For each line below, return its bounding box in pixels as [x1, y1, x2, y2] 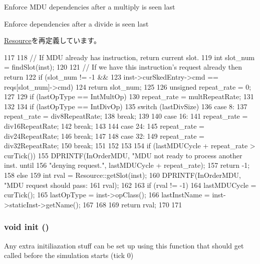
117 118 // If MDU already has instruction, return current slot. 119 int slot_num [4, 52, 255, 62]
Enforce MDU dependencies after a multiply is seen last [4, 2, 175, 12]
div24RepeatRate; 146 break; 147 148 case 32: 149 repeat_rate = [4, 130, 204, 141]
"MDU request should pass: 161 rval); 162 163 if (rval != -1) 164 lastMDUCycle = [4, 179, 256, 190]
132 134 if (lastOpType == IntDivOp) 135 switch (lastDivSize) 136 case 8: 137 [4, 101, 247, 111]
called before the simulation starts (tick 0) [4, 250, 134, 260]
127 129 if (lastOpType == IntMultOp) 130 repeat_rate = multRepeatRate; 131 [4, 91, 254, 102]
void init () [4, 220, 49, 233]
